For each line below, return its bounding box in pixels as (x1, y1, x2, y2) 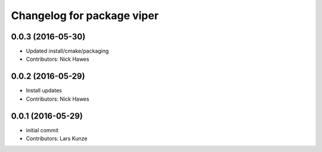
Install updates (26, 87, 62, 94)
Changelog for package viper (11, 9, 159, 22)
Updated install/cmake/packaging (26, 48, 109, 55)
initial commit (26, 126, 59, 134)
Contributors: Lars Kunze (26, 135, 88, 142)
